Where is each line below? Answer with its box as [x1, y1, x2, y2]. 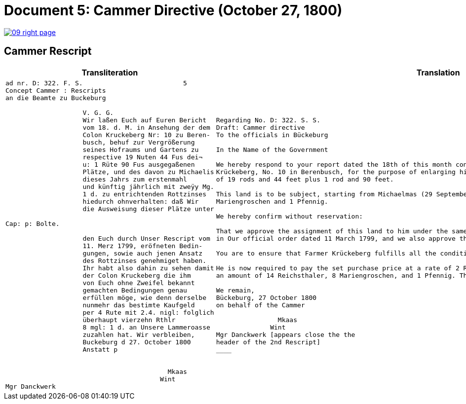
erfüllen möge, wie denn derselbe [82, 294, 206, 301]
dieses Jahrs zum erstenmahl [82, 175, 187, 183]
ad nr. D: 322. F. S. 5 [5, 79, 187, 87]
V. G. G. [82, 109, 114, 116]
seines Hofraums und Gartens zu [82, 146, 199, 153]
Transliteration [81, 67, 138, 77]
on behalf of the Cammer [216, 301, 305, 309]
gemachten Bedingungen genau [82, 286, 187, 294]
